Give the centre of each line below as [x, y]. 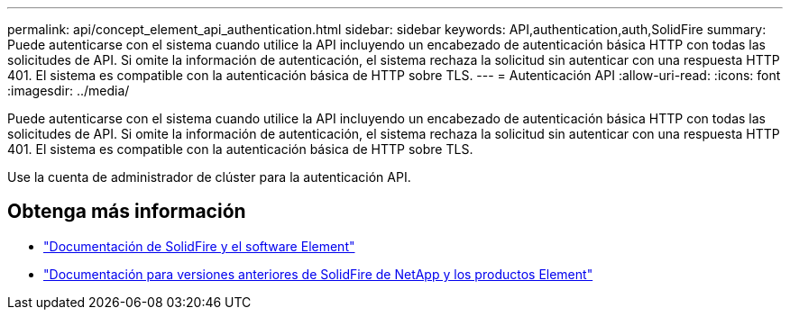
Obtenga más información [127, 212]
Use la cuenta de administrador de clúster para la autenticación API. [209, 177]
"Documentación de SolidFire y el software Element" [199, 246]
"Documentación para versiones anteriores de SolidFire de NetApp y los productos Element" [318, 274]
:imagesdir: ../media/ [69, 91]
